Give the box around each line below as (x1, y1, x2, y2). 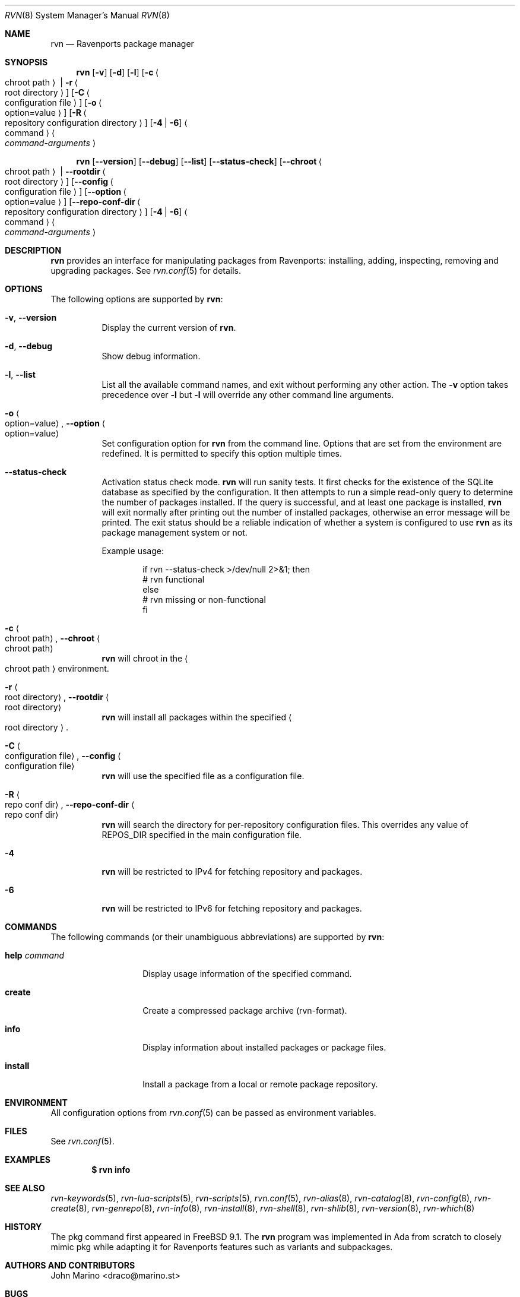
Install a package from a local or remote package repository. (142, 1079, 378, 1089)
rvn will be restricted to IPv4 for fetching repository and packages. (102, 866, 363, 877)
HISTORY (5, 1222, 42, 1232)
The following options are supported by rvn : (50, 294, 223, 304)
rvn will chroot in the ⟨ (102, 653, 188, 663)
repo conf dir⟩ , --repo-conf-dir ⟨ (5, 799, 135, 809)
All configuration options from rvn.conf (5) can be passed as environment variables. (50, 1108, 376, 1118)
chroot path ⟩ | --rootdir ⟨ (5, 166, 106, 176)
